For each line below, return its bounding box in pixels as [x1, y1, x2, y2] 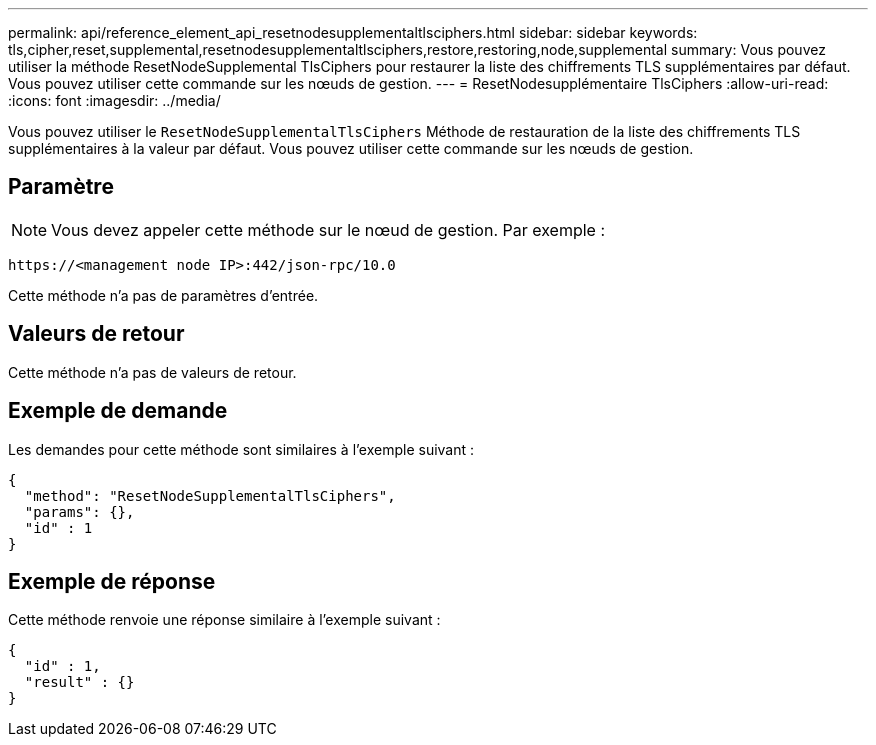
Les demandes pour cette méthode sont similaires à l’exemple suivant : [8, 440, 475, 458]
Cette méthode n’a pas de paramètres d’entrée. [8, 286, 319, 304]
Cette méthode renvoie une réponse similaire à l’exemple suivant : [8, 611, 441, 629]
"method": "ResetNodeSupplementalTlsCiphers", [24, 487, 396, 504]
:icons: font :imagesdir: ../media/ [8, 92, 221, 109]
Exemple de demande [8, 398, 228, 424]
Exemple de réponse [8, 568, 216, 594]
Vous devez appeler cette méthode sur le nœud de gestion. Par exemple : [51, 219, 606, 240]
